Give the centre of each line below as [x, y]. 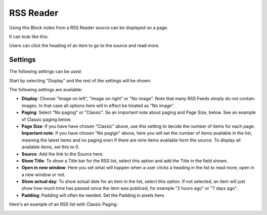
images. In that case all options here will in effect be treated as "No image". [98, 106]
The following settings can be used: [45, 72]
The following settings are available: [46, 90]
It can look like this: [29, 36]
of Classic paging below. [46, 119]
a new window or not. [44, 175]
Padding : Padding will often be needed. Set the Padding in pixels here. [93, 195]
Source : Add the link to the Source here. [63, 154]
